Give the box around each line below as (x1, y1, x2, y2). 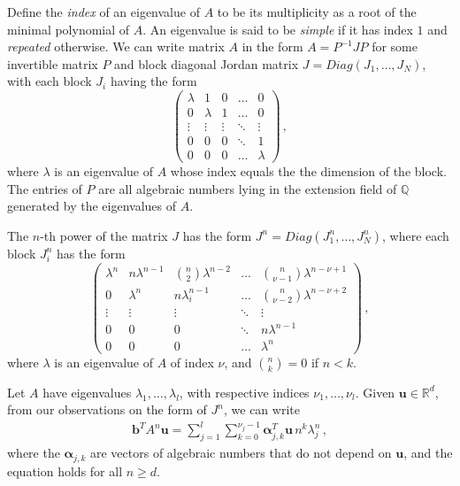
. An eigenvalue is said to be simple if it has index (142, 19, 413, 38)
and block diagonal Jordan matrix (114, 54, 299, 73)
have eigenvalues (42, 382, 132, 401)
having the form (110, 72, 197, 90)
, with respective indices (179, 382, 310, 401)
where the (7, 444, 60, 462)
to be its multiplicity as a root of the (217, 3, 417, 20)
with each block (7, 72, 92, 90)
